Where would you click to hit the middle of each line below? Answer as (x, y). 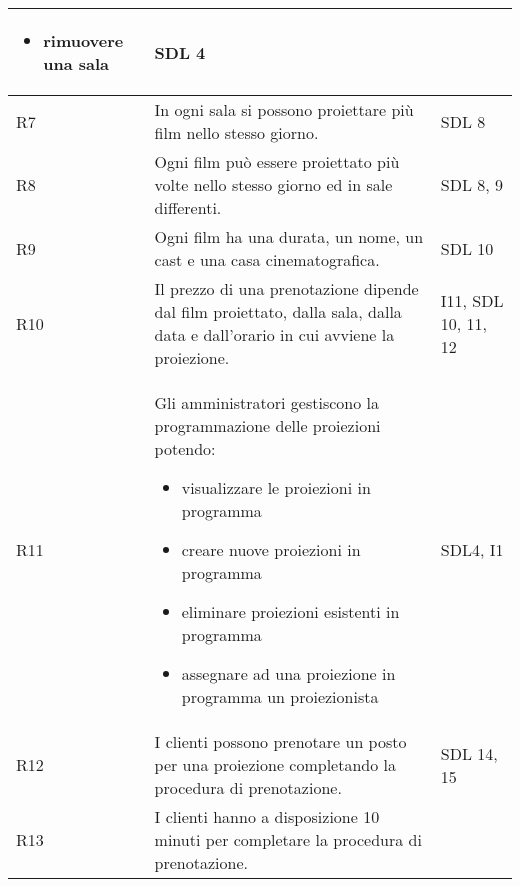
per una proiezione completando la (275, 764)
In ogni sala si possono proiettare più (284, 109)
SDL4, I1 (472, 549)
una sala (76, 63)
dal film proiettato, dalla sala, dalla (278, 311)
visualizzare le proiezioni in (276, 487)
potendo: (185, 448)
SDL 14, (469, 753)
